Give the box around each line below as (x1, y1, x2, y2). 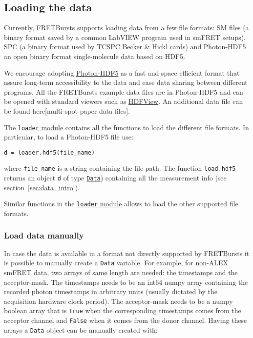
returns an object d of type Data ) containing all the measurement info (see (4, 173, 227, 183)
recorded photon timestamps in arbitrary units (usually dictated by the (4, 286, 217, 297)
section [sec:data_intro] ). (4, 182, 80, 192)
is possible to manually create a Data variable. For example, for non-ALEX (4, 258, 228, 268)
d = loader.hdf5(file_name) (4, 149, 95, 156)
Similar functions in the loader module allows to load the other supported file (4, 199, 238, 209)
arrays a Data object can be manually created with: (4, 324, 158, 335)
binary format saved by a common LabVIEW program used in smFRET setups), (4, 32, 246, 42)
